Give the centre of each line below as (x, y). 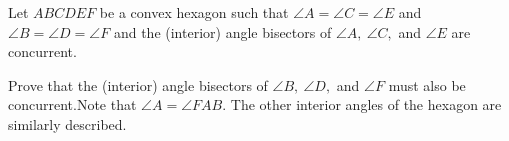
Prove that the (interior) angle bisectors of (138, 84)
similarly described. (67, 123)
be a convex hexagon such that (194, 12)
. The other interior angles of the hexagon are (362, 104)
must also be (427, 84)
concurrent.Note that (72, 104)
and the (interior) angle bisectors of (222, 31)
